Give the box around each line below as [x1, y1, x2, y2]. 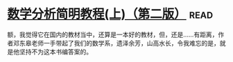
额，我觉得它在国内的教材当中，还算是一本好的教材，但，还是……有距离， [7, 30, 218, 39]
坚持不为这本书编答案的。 [19, 48, 92, 56]
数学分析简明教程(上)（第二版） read [7, 6, 214, 22]
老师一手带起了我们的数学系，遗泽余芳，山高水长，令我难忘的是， [31, 39, 220, 47]
